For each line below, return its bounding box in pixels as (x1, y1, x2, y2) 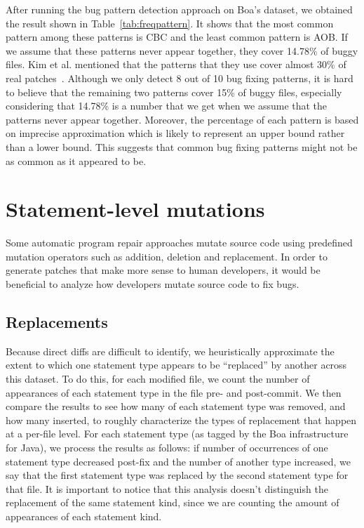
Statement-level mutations (6, 194, 265, 223)
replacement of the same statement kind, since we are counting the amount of (6, 495, 339, 510)
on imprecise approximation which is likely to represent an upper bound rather (6, 126, 345, 140)
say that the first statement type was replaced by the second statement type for (6, 468, 349, 482)
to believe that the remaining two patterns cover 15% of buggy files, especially (6, 84, 342, 99)
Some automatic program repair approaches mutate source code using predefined (6, 235, 353, 250)
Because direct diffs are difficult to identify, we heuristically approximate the (6, 343, 335, 358)
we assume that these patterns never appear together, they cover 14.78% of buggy (6, 43, 358, 58)
